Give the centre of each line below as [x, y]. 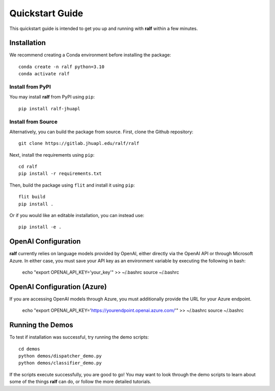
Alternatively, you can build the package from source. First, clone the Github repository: [101, 132]
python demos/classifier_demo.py [60, 363]
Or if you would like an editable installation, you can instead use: [77, 216]
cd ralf [28, 167]
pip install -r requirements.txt [60, 174]
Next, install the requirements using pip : [52, 155]
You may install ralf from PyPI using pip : [52, 97]
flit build [32, 197]
